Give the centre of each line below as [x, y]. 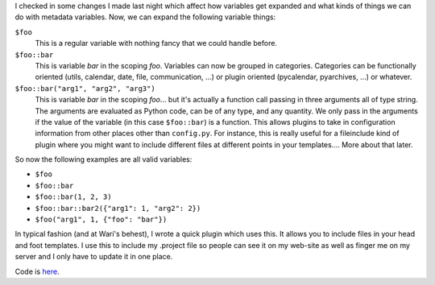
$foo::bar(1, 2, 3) [73, 197]
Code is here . [37, 271]
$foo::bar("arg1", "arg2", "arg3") [85, 88]
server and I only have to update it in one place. [94, 257]
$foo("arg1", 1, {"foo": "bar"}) [101, 220]
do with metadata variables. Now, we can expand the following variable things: [145, 17]
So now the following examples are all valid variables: [104, 159]
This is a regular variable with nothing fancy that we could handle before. [156, 43]
